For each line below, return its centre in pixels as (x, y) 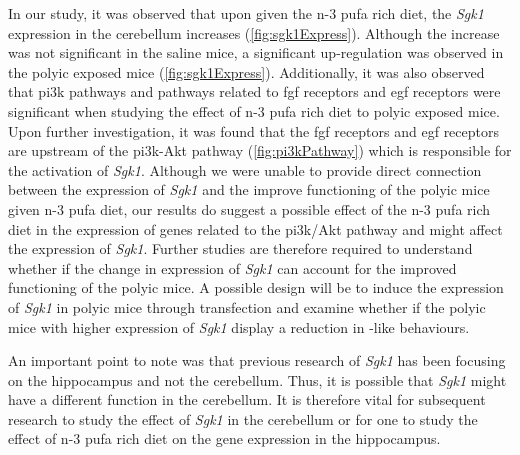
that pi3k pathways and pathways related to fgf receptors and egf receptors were (254, 91)
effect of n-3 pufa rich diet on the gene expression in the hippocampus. (224, 438)
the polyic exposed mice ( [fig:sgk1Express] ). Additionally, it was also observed (246, 71)
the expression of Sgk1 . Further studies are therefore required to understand (240, 248)
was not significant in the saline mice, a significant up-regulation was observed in (256, 52)
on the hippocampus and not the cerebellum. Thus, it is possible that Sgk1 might (257, 379)
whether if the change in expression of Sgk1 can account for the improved (232, 267)
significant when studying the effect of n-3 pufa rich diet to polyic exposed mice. (254, 110)
